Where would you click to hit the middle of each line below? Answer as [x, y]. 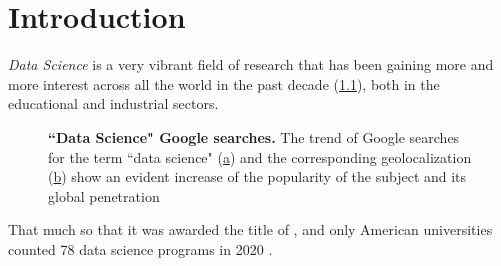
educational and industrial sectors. [113, 103]
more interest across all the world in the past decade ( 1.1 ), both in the [224, 83]
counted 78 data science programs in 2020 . [140, 248]
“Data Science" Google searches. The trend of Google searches [254, 136]
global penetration [104, 195]
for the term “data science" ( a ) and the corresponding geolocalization [260, 156]
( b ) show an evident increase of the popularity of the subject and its [257, 176]
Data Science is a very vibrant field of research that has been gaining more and [251, 64]
